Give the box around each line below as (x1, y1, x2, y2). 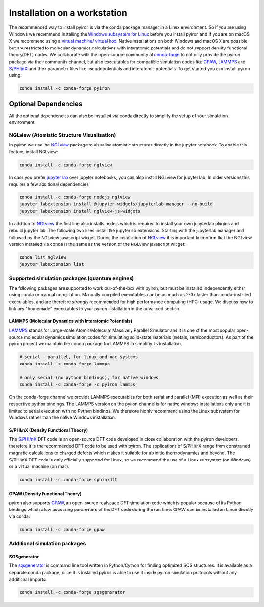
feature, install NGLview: (9, 148, 58, 154)
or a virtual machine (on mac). (9, 463, 70, 470)
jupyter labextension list (19, 261, 84, 267)
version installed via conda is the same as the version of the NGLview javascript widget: (9, 241, 186, 247)
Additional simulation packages (9, 540, 86, 547)
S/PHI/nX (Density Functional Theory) (9, 427, 88, 433)
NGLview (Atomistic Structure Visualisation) (9, 131, 116, 138)
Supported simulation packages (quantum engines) (9, 275, 134, 282)
